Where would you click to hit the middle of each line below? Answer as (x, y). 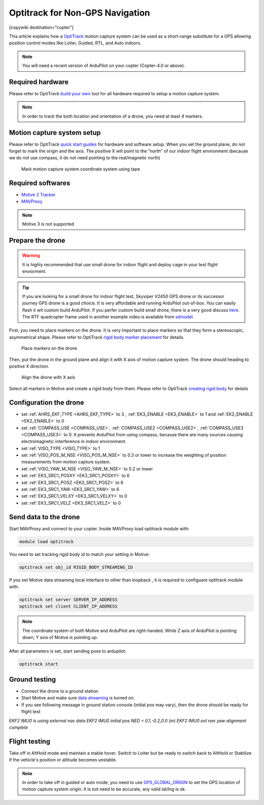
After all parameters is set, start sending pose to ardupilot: (68, 651)
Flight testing (30, 741)
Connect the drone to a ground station (60, 691)
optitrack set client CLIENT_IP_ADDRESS (68, 606)
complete (19, 727)
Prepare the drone (37, 240)
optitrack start (39, 664)
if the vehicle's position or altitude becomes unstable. (63, 760)
